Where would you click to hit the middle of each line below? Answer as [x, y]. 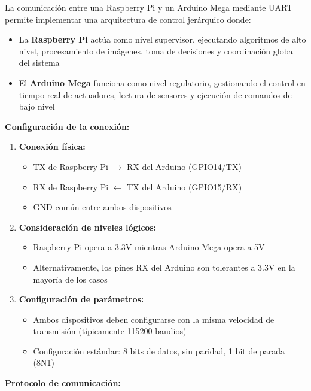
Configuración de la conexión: [67, 126]
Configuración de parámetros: [81, 299]
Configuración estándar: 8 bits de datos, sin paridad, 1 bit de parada [159, 351]
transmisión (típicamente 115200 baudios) [110, 331]
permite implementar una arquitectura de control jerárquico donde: [128, 19]
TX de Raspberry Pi [71, 166]
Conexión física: [52, 146]
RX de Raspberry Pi [71, 187]
